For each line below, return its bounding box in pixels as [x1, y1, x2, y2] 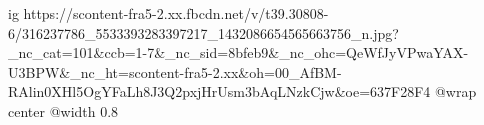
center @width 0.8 [8, 100, 119, 121]
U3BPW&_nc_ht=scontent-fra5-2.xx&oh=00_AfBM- [8, 61, 342, 82]
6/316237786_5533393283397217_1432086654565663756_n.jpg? [8, 22, 399, 43]
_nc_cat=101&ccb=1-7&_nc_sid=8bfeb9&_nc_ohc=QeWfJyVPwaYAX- [8, 42, 469, 63]
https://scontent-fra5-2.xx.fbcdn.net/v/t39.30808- [23, 3, 329, 23]
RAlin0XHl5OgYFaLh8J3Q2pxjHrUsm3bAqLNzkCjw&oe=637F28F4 [8, 81, 431, 102]
